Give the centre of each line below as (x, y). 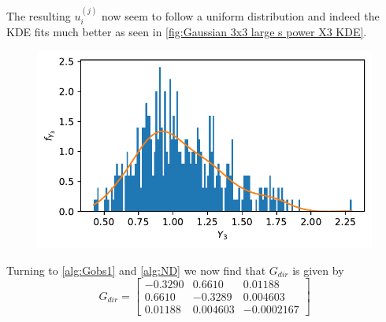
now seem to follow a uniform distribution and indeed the (241, 15)
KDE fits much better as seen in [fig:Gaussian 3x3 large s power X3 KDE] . (187, 32)
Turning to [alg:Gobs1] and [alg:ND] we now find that (136, 270)
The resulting (39, 15)
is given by (318, 270)
